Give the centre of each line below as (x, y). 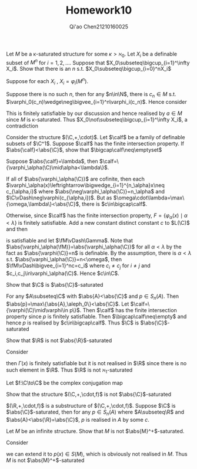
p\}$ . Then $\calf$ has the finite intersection (123, 310)
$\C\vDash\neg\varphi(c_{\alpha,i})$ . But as (59, 198)
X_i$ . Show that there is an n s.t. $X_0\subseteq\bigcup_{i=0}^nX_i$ (89, 69)
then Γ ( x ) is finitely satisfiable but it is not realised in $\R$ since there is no (96, 363)
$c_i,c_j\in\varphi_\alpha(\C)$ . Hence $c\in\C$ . (63, 273)
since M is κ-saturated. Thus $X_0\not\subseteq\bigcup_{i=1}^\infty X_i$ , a (97, 119)
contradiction (22, 126)
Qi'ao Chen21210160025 (99, 27)
